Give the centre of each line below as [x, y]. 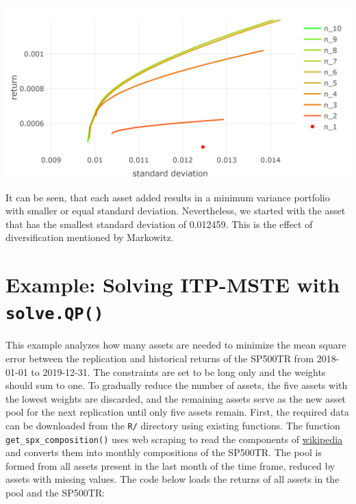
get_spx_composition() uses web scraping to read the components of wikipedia [174, 439]
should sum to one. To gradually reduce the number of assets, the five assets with [177, 385]
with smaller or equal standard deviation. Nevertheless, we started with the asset [176, 211]
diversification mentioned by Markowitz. [90, 237]
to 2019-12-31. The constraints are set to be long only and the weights [178, 371]
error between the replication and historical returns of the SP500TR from [160, 358]
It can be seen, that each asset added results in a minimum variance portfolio [168, 197]
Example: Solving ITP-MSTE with [173, 285]
